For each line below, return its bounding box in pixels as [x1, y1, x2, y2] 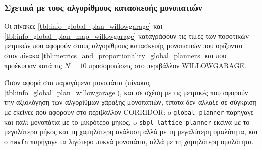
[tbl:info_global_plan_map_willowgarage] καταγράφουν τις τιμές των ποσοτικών [4, 30, 249, 41]
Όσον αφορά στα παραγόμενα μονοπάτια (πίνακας [4, 77, 151, 88]
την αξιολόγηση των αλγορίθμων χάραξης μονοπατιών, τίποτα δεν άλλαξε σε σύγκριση [4, 97, 257, 107]
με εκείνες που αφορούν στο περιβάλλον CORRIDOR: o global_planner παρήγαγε [4, 106, 254, 117]
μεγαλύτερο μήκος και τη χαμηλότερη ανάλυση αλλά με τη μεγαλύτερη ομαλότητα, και [4, 126, 258, 137]
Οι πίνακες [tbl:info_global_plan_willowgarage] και [4, 21, 163, 31]
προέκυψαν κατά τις [4, 60, 62, 70]
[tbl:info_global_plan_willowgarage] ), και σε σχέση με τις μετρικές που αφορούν [4, 87, 248, 97]
